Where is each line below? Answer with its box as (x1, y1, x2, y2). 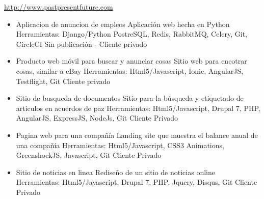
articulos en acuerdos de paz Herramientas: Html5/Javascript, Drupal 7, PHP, (16, 102, 260, 113)
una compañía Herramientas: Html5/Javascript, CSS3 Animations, (16, 139, 224, 150)
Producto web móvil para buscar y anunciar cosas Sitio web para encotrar (16, 55, 247, 66)
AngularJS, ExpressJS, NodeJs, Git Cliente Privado (16, 112, 178, 123)
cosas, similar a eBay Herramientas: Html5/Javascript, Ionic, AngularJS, (16, 65, 244, 76)
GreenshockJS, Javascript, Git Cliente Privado (16, 150, 162, 160)
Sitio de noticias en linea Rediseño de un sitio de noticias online (16, 166, 215, 177)
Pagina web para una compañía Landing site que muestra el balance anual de (16, 129, 258, 140)
